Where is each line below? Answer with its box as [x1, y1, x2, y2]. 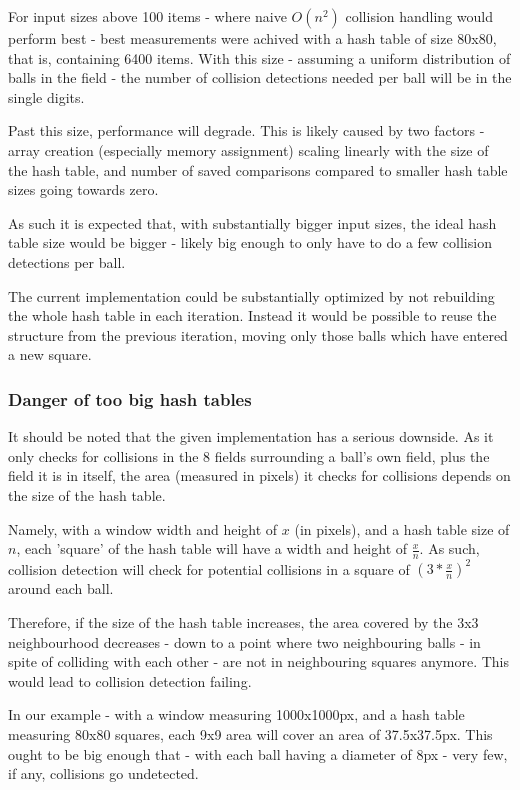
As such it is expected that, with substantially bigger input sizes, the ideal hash [8, 212, 497, 233]
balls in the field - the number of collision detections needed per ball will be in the [8, 67, 512, 88]
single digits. [8, 86, 85, 107]
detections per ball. [8, 251, 126, 272]
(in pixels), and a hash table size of [294, 518, 510, 539]
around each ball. [8, 578, 114, 599]
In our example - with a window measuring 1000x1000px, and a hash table [8, 704, 465, 725]
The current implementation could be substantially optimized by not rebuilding [8, 285, 495, 306]
